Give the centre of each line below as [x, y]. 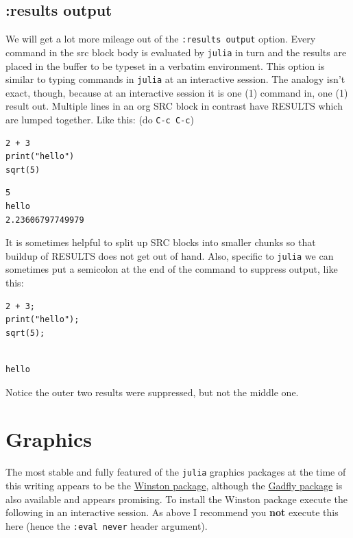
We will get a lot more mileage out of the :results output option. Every [161, 39]
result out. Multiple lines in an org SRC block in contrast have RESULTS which [174, 106]
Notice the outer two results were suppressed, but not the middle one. [152, 392]
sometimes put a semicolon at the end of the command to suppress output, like [172, 269]
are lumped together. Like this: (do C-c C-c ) [100, 119]
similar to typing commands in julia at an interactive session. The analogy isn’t [175, 79]
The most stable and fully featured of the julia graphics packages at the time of [176, 472]
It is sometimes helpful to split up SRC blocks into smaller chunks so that [161, 242]
